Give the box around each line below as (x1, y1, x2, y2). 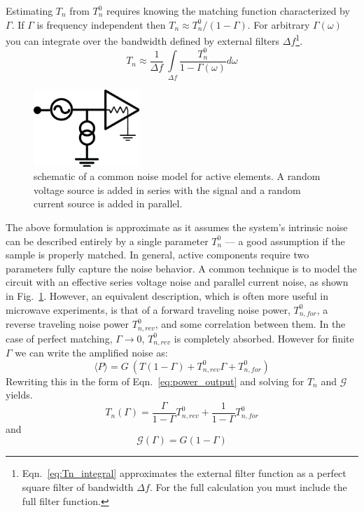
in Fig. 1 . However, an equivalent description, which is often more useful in (6, 289, 328, 303)
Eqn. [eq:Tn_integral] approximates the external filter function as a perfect (22, 466, 346, 480)
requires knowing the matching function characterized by (106, 4, 350, 18)
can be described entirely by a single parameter (6, 233, 209, 248)
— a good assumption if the (225, 233, 345, 248)
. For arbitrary (247, 17, 310, 32)
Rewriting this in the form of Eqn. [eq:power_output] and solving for (6, 373, 304, 388)
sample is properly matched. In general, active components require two (6, 247, 309, 262)
